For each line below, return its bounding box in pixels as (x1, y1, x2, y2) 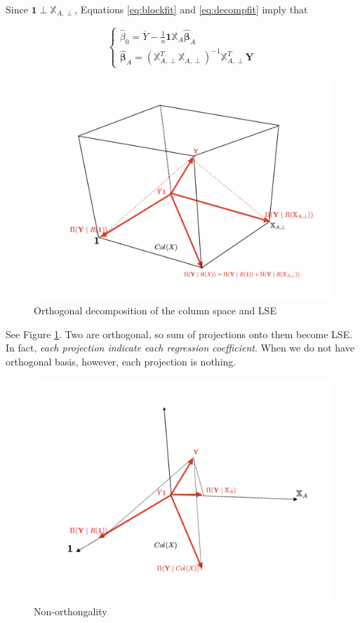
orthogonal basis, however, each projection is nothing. (6, 354, 236, 368)
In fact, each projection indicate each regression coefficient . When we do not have (6, 340, 354, 355)
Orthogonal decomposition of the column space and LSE (34, 303, 276, 318)
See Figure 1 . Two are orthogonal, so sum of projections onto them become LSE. (6, 326, 353, 341)
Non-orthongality (34, 604, 107, 619)
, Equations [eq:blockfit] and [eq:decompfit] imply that (74, 2, 308, 16)
